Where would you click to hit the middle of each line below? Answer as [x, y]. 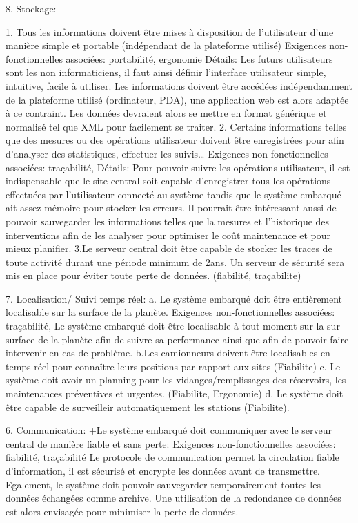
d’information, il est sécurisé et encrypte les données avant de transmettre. [163, 470]
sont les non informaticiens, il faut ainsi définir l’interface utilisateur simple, [166, 72]
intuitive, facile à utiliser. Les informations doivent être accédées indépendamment [179, 85]
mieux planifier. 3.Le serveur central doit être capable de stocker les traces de [169, 248]
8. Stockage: [31, 8]
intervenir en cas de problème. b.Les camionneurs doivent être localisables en [168, 353]
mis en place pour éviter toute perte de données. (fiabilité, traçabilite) [153, 275]
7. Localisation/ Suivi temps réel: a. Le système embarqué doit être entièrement [174, 298]
